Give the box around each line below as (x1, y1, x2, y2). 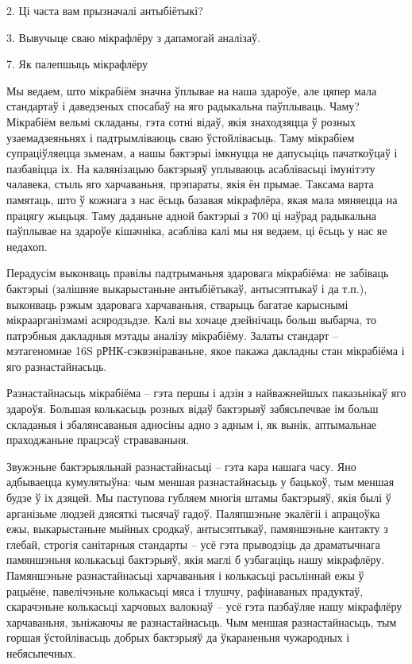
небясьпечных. (6, 644, 76, 661)
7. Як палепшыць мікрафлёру (6, 56, 148, 72)
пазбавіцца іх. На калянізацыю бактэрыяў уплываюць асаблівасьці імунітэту (6, 160, 375, 176)
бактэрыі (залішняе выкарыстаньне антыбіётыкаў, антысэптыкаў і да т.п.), (6, 280, 368, 296)
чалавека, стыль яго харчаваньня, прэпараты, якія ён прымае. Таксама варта (6, 176, 374, 192)
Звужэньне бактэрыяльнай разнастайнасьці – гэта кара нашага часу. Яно (6, 457, 356, 474)
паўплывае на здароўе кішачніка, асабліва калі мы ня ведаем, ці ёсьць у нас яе (6, 222, 387, 239)
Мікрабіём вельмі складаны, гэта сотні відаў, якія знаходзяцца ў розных (6, 113, 356, 129)
